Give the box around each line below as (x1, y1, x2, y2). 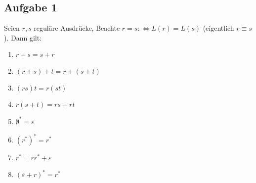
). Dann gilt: (4, 32, 42, 43)
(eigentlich (203, 23, 234, 33)
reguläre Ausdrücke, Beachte (34, 23, 120, 33)
